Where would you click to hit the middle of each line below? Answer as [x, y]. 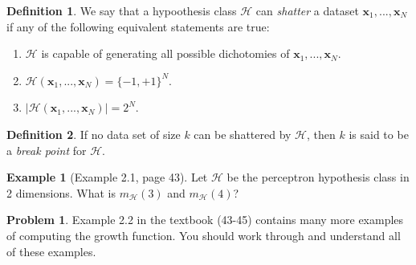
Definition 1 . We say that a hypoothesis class [122, 10]
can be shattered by [243, 134]
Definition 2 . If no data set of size [94, 134]
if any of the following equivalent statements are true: [138, 26]
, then [321, 134]
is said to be [379, 134]
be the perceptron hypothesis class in [318, 177]
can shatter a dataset [307, 10]
